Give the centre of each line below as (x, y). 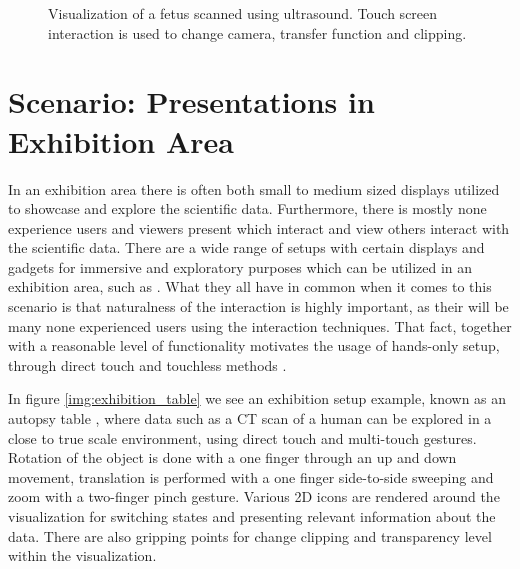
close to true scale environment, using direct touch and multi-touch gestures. (242, 437)
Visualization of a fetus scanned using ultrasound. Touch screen (243, 13)
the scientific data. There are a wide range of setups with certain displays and (246, 247)
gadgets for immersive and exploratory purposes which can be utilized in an (240, 266)
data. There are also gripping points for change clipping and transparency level (250, 535)
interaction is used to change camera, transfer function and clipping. (257, 32)
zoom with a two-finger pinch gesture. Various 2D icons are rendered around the (254, 496)
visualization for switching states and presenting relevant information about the (252, 516)
